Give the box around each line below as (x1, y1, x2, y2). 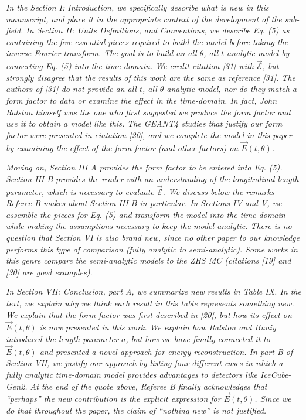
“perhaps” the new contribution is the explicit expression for (6, 392, 221, 405)
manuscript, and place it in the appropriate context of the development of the (6, 12, 282, 25)
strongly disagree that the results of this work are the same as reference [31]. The (6, 71, 296, 83)
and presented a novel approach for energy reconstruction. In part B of (39, 345, 293, 357)
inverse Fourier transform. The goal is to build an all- (6, 47, 200, 59)
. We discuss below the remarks (162, 185, 274, 197)
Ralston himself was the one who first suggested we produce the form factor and (6, 105, 291, 118)
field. (6, 24, 23, 36)
